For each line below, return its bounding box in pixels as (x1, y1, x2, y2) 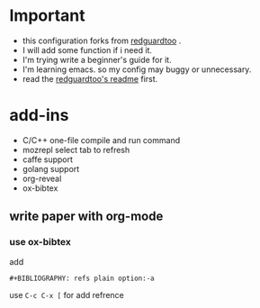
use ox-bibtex (9, 236, 72, 249)
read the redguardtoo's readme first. (22, 73, 158, 84)
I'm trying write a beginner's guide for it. (22, 54, 173, 65)
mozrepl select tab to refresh (22, 144, 130, 155)
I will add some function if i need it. (22, 44, 153, 55)
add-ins (9, 105, 69, 126)
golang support (22, 163, 80, 174)
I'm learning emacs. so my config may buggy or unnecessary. (22, 64, 252, 75)
